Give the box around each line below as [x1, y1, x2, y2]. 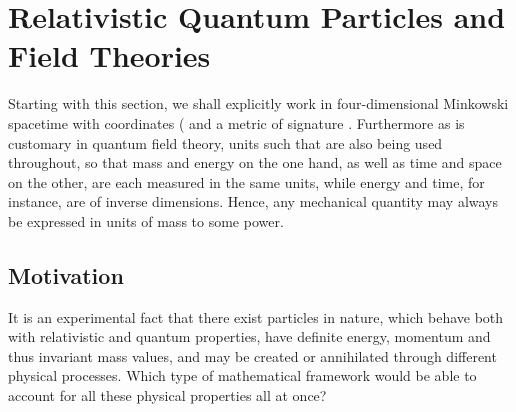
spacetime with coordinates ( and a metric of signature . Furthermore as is [8, 112, 465, 133]
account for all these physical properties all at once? [8, 385, 327, 406]
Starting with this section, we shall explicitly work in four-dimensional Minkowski [8, 93, 509, 114]
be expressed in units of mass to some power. [8, 210, 284, 231]
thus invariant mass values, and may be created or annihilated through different [8, 345, 497, 366]
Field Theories [8, 35, 211, 76]
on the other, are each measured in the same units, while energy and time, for [8, 171, 485, 192]
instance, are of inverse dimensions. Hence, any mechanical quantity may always [8, 191, 499, 212]
